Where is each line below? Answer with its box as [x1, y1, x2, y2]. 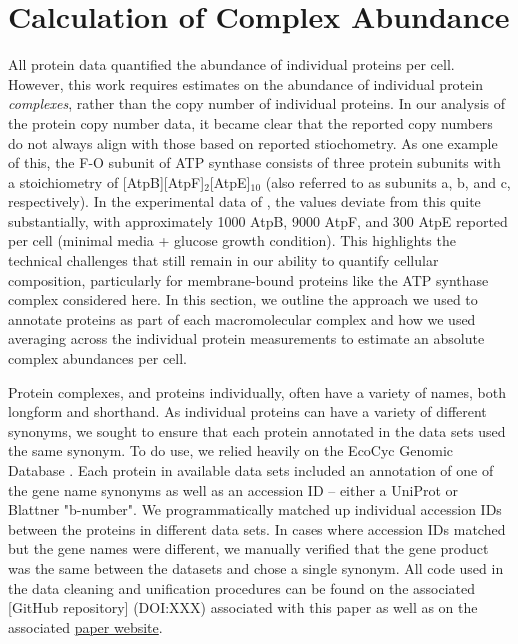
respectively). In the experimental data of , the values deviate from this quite [8, 191, 481, 212]
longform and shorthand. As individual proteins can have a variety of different [8, 401, 487, 422]
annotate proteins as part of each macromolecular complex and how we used [8, 308, 476, 329]
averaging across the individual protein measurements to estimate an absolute [8, 328, 485, 349]
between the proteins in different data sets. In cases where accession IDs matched [8, 518, 506, 539]
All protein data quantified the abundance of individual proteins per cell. [8, 54, 455, 75]
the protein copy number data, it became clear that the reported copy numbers [8, 112, 493, 133]
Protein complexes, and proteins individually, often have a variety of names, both [8, 381, 506, 402]
